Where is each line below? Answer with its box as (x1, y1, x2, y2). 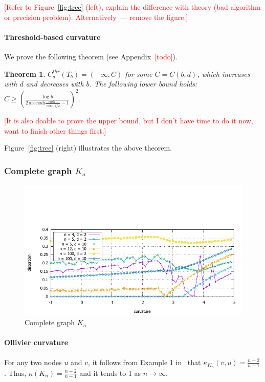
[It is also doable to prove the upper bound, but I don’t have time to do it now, (4, 115, 253, 126)
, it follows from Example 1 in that (88, 356, 201, 367)
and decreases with (26, 78, 84, 89)
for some (125, 68, 152, 79)
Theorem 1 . (4, 68, 46, 79)
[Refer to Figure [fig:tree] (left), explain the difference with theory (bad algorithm (4, 2, 261, 12)
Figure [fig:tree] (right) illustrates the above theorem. (4, 142, 172, 153)
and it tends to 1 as (79, 367, 141, 378)
